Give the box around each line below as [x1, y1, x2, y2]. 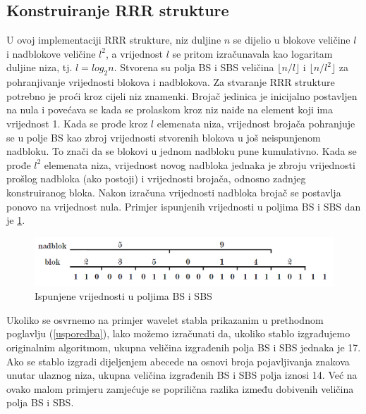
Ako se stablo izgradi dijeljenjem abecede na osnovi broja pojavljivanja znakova [6, 353, 350, 368]
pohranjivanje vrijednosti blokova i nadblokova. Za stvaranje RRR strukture [6, 75, 335, 89]
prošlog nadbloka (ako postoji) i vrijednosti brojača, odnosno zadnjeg [6, 171, 306, 186]
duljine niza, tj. [6, 60, 73, 75]
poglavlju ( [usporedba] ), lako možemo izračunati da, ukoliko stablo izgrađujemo [6, 326, 350, 341]
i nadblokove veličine [6, 46, 96, 61]
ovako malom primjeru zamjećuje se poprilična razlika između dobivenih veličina [6, 381, 354, 396]
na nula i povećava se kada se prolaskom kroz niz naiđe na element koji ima [6, 102, 334, 117]
